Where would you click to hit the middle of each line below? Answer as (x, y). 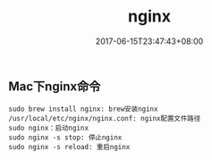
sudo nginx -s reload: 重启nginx (69, 147)
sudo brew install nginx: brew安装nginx (83, 109)
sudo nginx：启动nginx (49, 128)
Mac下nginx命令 (55, 86)
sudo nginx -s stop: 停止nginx (65, 138)
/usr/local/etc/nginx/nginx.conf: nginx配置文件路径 (105, 119)
